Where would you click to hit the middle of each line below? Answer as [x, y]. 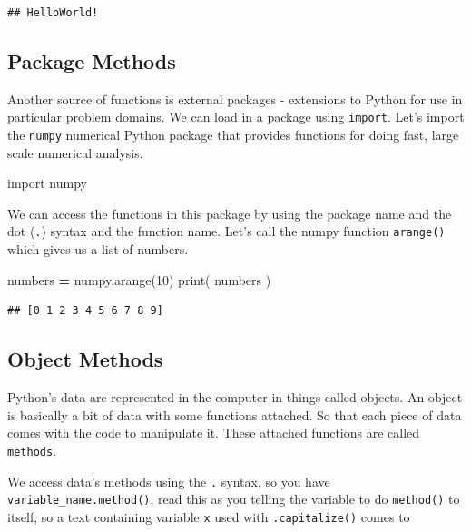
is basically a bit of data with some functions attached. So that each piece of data [235, 414]
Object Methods [85, 359]
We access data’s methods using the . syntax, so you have [169, 481]
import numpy [47, 183]
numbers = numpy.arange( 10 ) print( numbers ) [139, 279]
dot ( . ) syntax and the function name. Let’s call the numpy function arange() [226, 231]
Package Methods [92, 60]
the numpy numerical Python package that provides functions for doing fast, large [233, 135]
